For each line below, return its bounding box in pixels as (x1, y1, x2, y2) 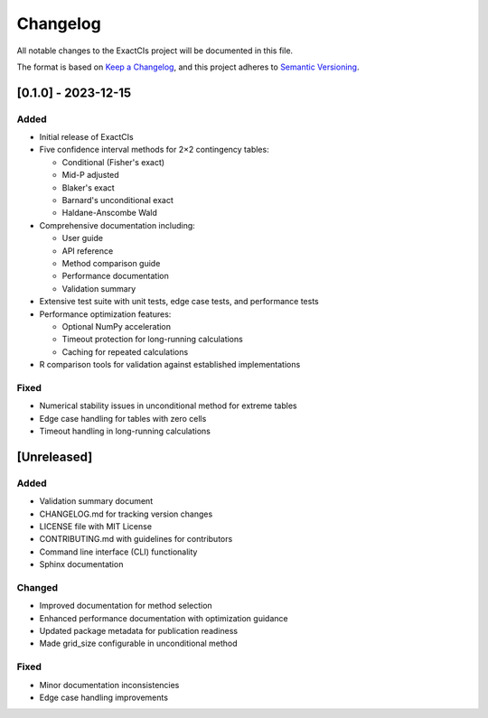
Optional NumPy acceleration (61, 321, 172, 331)
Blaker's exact (61, 182, 115, 193)
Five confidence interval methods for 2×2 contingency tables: (39, 145, 270, 155)
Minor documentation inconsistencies (39, 679, 180, 690)
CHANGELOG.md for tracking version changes (39, 508, 213, 519)
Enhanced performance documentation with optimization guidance (39, 612, 288, 623)
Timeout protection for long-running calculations (61, 334, 243, 345)
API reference (61, 245, 114, 256)
